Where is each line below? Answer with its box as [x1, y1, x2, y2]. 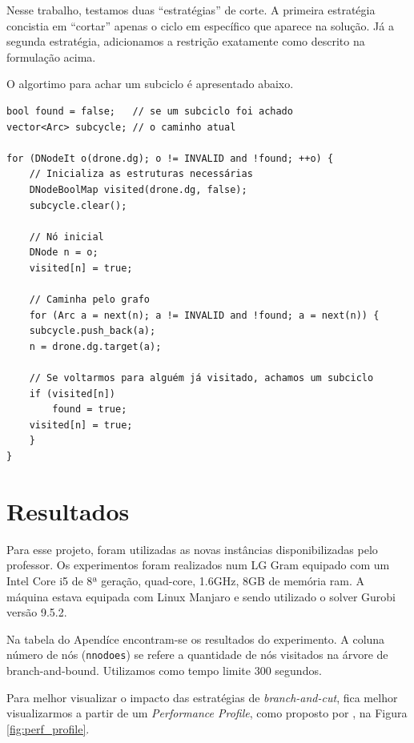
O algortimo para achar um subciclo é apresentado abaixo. [6, 75, 294, 92]
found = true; [52, 404, 127, 416]
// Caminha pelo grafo [29, 294, 150, 306]
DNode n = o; [29, 247, 98, 259]
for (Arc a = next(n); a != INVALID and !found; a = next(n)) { [29, 309, 380, 321]
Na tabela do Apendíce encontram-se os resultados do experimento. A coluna [6, 630, 385, 647]
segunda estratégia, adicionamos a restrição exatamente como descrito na [6, 33, 365, 50]
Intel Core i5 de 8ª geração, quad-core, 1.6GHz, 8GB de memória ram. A [6, 572, 365, 588]
